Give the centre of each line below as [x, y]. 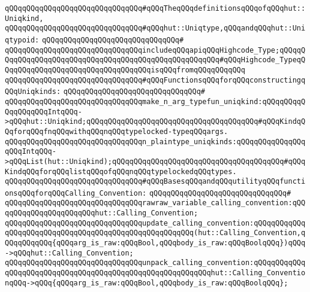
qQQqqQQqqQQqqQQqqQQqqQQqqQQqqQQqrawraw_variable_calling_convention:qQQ [155, 203]
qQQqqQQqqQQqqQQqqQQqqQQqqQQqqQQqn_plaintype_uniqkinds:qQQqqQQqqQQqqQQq [155, 142]
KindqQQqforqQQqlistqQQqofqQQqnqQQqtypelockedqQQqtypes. [121, 171]
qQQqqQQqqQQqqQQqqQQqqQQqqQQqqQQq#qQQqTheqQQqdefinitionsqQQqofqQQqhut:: [155, 8]
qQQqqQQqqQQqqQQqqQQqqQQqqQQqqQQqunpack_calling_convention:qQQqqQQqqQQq [155, 263]
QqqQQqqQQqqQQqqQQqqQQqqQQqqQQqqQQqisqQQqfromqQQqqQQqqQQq [125, 70]
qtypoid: [22, 40]
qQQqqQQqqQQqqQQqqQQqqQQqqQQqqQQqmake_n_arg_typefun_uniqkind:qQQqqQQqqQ [155, 101]
